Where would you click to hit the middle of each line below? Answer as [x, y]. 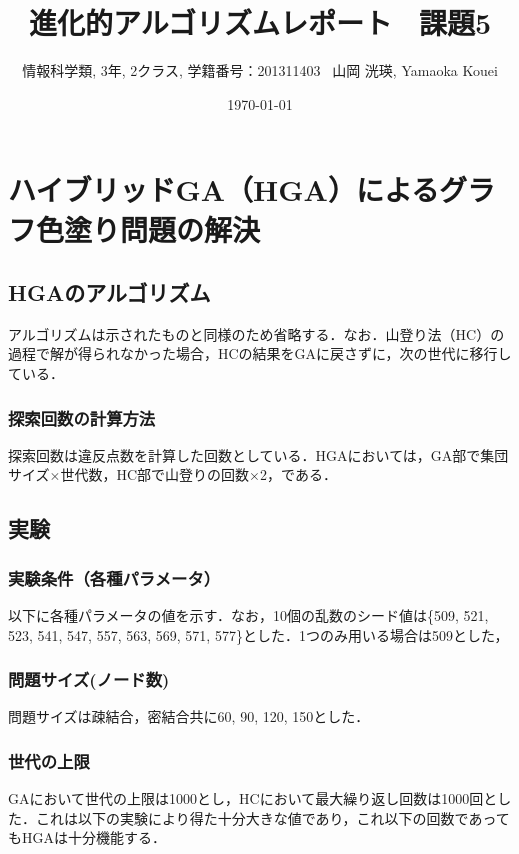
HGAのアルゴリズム [109, 292]
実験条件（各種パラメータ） [114, 577]
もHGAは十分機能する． [87, 837]
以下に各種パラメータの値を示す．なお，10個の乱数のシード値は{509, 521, [248, 615]
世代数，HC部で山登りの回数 [155, 474]
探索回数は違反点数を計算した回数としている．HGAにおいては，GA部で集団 [258, 454]
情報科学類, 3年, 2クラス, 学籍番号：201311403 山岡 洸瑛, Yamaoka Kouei [260, 70]
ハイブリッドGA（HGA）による [224, 189]
